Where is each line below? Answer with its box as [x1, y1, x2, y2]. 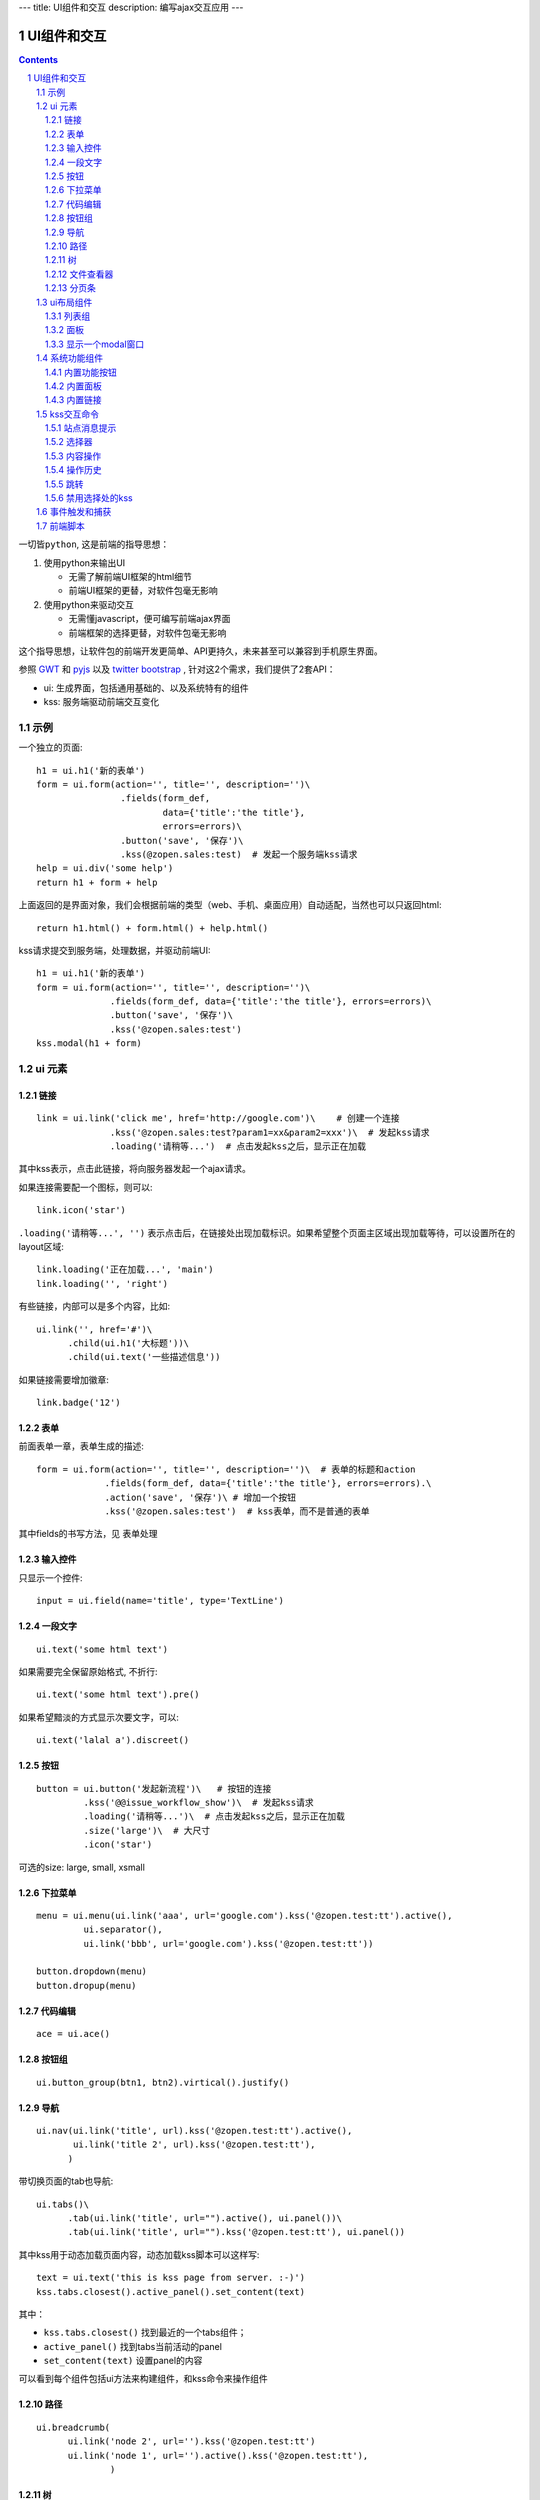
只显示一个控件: [18, 1571, 84, 1584]
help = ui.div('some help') [36, 863, 174, 874]
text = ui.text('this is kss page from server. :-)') [36, 2272, 305, 2284]
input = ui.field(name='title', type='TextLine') [36, 1595, 285, 1607]
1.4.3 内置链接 [45, 394, 102, 406]
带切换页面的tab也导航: [18, 2175, 114, 2187]
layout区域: [18, 1240, 64, 1252]
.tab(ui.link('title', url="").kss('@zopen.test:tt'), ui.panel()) [67, 2226, 406, 2238]
